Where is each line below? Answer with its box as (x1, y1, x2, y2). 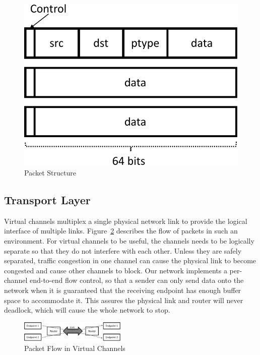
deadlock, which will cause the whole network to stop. (4, 305, 170, 315)
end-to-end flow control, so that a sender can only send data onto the (29, 275, 244, 285)
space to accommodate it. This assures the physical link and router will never (4, 294, 243, 305)
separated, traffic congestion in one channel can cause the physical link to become (4, 255, 256, 266)
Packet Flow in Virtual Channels (24, 342, 125, 353)
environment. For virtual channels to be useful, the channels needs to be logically (4, 235, 254, 246)
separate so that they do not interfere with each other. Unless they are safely (4, 245, 242, 256)
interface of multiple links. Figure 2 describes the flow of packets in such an (4, 225, 238, 236)
